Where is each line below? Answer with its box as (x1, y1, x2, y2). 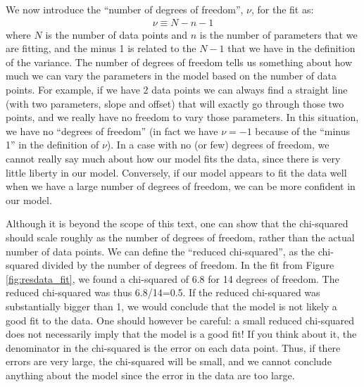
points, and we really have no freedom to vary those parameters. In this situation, (6, 110, 359, 125)
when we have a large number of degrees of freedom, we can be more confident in (6, 179, 356, 193)
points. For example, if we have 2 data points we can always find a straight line (6, 82, 348, 96)
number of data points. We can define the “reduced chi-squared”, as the (6, 243, 315, 258)
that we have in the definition (227, 41, 356, 56)
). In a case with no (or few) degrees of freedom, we (106, 137, 330, 152)
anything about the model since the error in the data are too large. (6, 367, 295, 382)
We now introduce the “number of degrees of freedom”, (6, 2, 244, 16)
